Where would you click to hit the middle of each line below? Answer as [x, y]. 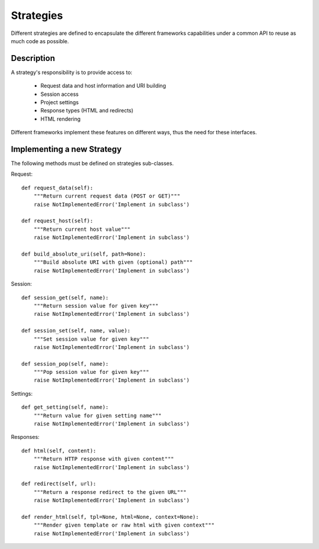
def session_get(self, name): [65, 298]
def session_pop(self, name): [65, 364]
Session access [60, 94]
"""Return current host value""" [82, 229]
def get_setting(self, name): [65, 407]
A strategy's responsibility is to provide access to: [72, 72]
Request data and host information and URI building [103, 86]
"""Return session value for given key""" [96, 306]
